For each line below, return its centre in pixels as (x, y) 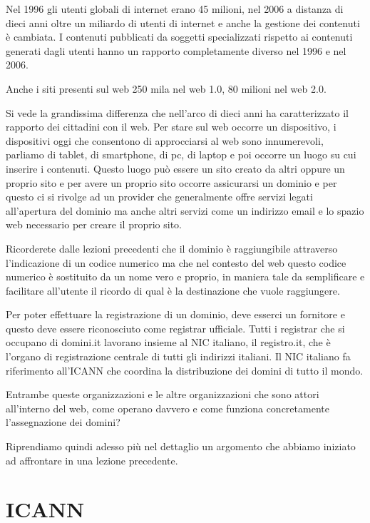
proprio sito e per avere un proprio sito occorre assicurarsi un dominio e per (171, 182)
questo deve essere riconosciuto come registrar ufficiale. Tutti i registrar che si (175, 328)
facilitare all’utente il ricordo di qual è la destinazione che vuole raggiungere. (173, 290)
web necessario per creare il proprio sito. (94, 224)
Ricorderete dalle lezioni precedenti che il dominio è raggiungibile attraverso (172, 248)
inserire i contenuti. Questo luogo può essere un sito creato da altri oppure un (175, 168)
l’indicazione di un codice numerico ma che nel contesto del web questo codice (176, 262)
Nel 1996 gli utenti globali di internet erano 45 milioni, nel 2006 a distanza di (175, 9)
